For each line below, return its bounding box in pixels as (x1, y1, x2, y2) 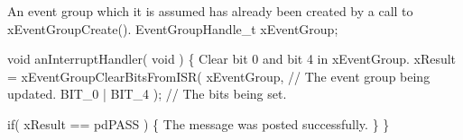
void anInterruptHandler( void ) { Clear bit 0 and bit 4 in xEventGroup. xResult (7, 49, 457, 68)
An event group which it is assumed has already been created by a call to (7, 2, 413, 20)
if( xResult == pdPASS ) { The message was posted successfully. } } (7, 114, 390, 133)
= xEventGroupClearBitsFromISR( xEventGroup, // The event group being (7, 66, 431, 85)
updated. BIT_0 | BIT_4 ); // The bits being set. (7, 84, 287, 103)
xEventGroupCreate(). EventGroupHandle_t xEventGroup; (7, 19, 338, 38)
